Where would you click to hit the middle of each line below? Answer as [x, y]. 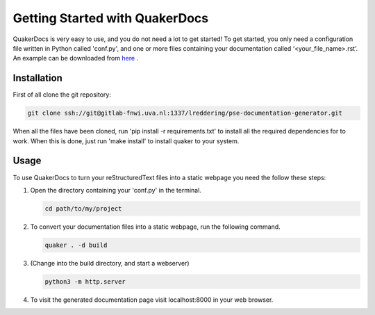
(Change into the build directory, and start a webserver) [110, 263]
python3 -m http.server [85, 281]
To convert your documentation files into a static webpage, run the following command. [155, 227]
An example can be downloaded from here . [76, 58]
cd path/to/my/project [83, 208]
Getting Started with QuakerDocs [111, 18]
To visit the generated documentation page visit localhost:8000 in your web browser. [152, 300]
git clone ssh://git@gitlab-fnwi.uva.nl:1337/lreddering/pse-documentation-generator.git [185, 113]
